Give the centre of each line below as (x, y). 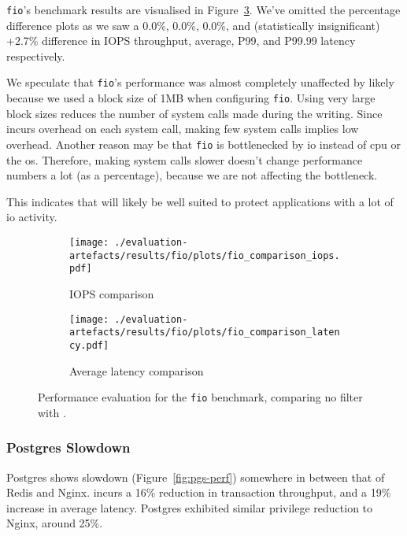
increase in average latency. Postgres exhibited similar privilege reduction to (190, 507)
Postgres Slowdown (68, 447)
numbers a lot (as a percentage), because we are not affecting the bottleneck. (192, 175)
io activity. (32, 217)
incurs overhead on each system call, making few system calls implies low (183, 129)
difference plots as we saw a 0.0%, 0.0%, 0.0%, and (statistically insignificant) (193, 25)
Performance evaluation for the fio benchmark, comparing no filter (200, 397)
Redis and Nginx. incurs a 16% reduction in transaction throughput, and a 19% (199, 492)
